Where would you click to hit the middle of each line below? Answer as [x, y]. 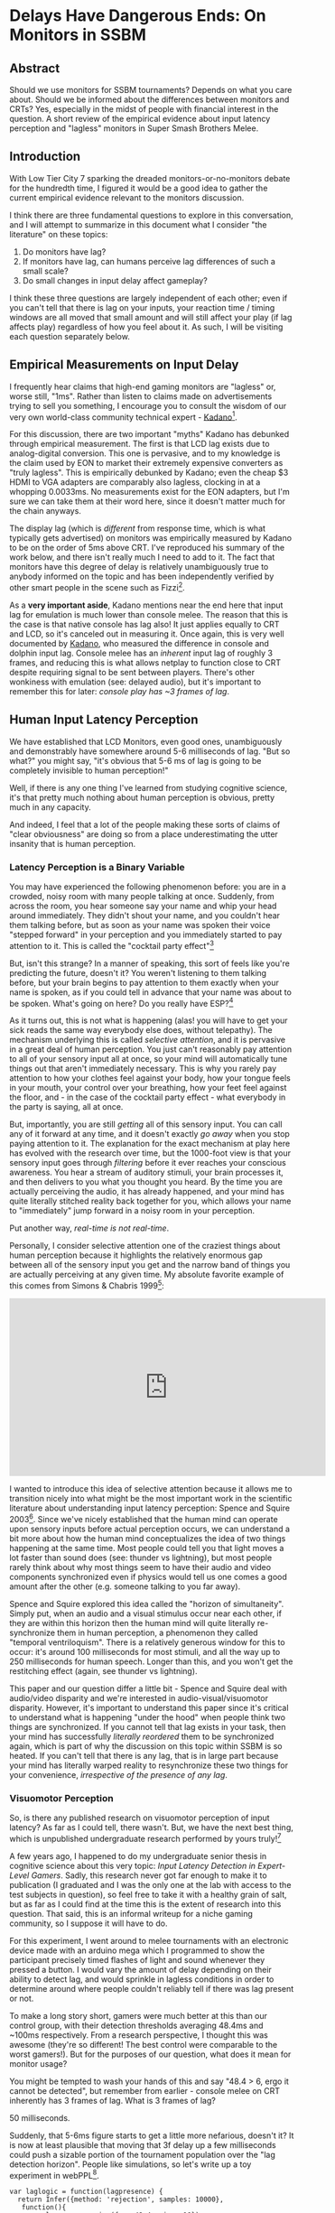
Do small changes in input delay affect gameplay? [115, 280]
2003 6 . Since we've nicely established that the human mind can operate [144, 1518]
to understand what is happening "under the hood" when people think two [148, 1717]
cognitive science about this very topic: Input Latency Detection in [132, 1865]
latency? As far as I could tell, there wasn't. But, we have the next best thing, [151, 1827]
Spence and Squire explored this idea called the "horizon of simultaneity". [147, 1604]
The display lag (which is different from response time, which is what [138, 528]
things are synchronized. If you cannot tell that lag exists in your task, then [148, 1726]
